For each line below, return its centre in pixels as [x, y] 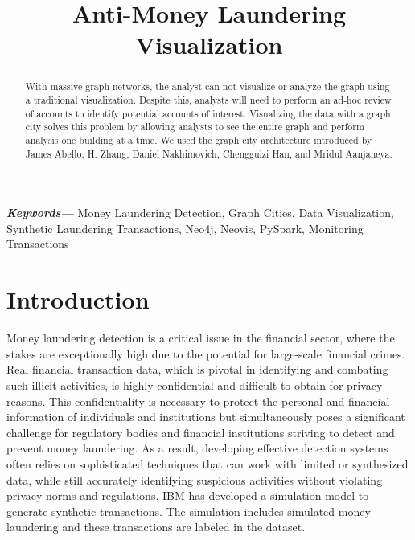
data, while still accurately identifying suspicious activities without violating [195, 479]
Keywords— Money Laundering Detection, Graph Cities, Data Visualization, [200, 213]
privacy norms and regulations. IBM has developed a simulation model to [188, 495]
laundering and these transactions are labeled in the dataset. [156, 527]
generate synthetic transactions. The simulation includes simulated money [189, 511]
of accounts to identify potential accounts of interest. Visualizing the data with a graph [208, 113]
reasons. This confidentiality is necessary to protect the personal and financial [198, 401]
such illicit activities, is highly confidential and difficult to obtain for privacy [195, 385]
